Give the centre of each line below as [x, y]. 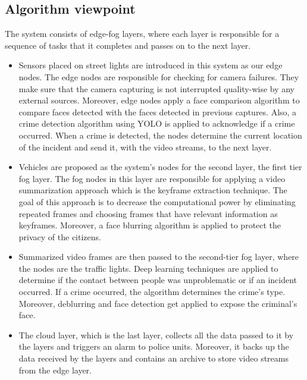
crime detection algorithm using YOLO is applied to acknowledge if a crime [157, 123]
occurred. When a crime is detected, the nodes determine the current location [160, 135]
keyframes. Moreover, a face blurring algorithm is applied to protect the [150, 225]
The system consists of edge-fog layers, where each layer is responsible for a [142, 34]
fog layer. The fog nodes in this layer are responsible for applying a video [152, 178]
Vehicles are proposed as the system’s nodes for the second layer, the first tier [160, 167]
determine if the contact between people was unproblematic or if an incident [158, 280]
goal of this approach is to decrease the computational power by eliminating [157, 201]
